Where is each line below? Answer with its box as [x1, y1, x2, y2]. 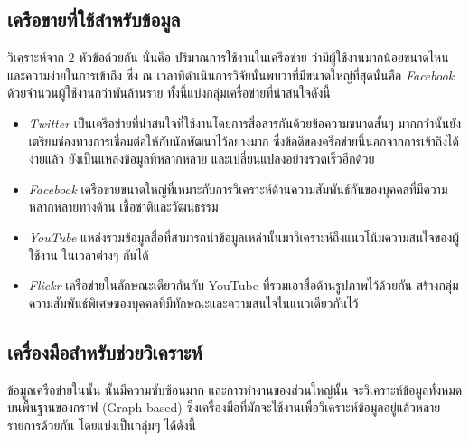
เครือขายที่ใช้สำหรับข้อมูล [7, 5, 181, 33]
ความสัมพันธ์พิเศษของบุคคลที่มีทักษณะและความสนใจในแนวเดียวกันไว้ [28, 293, 359, 312]
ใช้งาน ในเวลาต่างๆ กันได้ [28, 245, 149, 264]
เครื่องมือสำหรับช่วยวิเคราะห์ [7, 337, 202, 365]
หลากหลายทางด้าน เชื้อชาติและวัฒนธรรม [28, 197, 219, 216]
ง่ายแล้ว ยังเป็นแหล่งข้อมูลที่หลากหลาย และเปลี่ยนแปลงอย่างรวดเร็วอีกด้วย [28, 149, 375, 168]
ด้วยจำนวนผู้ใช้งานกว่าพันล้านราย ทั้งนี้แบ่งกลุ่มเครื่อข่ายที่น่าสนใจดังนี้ [7, 83, 331, 102]
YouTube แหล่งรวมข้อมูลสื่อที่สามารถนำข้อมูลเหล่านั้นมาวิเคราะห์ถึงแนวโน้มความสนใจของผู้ [28, 227, 460, 246]
